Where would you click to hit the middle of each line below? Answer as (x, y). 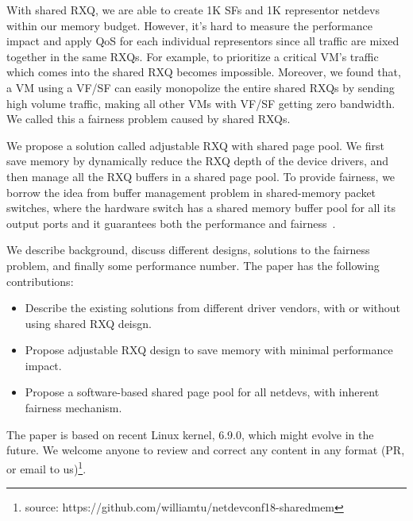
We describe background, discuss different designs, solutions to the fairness (188, 250)
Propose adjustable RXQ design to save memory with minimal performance (209, 350)
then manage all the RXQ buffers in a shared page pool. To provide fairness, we (201, 176)
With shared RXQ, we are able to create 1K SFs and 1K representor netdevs (193, 10)
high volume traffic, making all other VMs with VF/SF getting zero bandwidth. (201, 103)
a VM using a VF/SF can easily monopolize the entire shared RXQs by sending (201, 87)
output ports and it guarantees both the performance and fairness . (171, 223)
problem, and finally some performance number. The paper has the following (193, 265)
